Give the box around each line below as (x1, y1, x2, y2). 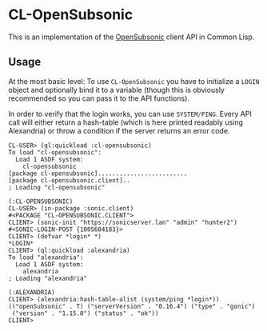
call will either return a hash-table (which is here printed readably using (8, 118, 244, 127)
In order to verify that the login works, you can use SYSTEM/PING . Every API (8, 109, 252, 118)
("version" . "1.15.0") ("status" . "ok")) (11, 309, 159, 317)
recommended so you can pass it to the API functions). (8, 94, 190, 103)
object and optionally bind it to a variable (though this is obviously (8, 85, 225, 94)
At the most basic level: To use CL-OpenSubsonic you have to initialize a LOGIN (8, 76, 260, 86)
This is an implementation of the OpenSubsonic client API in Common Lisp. (8, 32, 255, 42)
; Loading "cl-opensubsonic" (8, 183, 106, 191)
